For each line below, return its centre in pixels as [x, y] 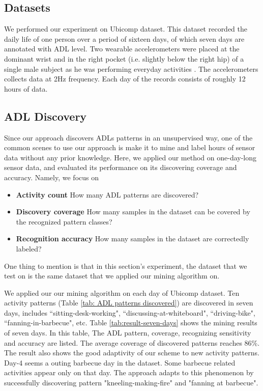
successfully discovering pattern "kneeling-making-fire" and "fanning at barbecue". [131, 383]
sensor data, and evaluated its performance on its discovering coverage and [121, 167]
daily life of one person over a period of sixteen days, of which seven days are [124, 38]
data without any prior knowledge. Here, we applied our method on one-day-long [130, 157]
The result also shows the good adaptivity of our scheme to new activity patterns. [132, 353]
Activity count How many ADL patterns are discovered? [107, 194]
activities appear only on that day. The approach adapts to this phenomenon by [129, 372]
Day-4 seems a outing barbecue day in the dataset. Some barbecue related [120, 362]
